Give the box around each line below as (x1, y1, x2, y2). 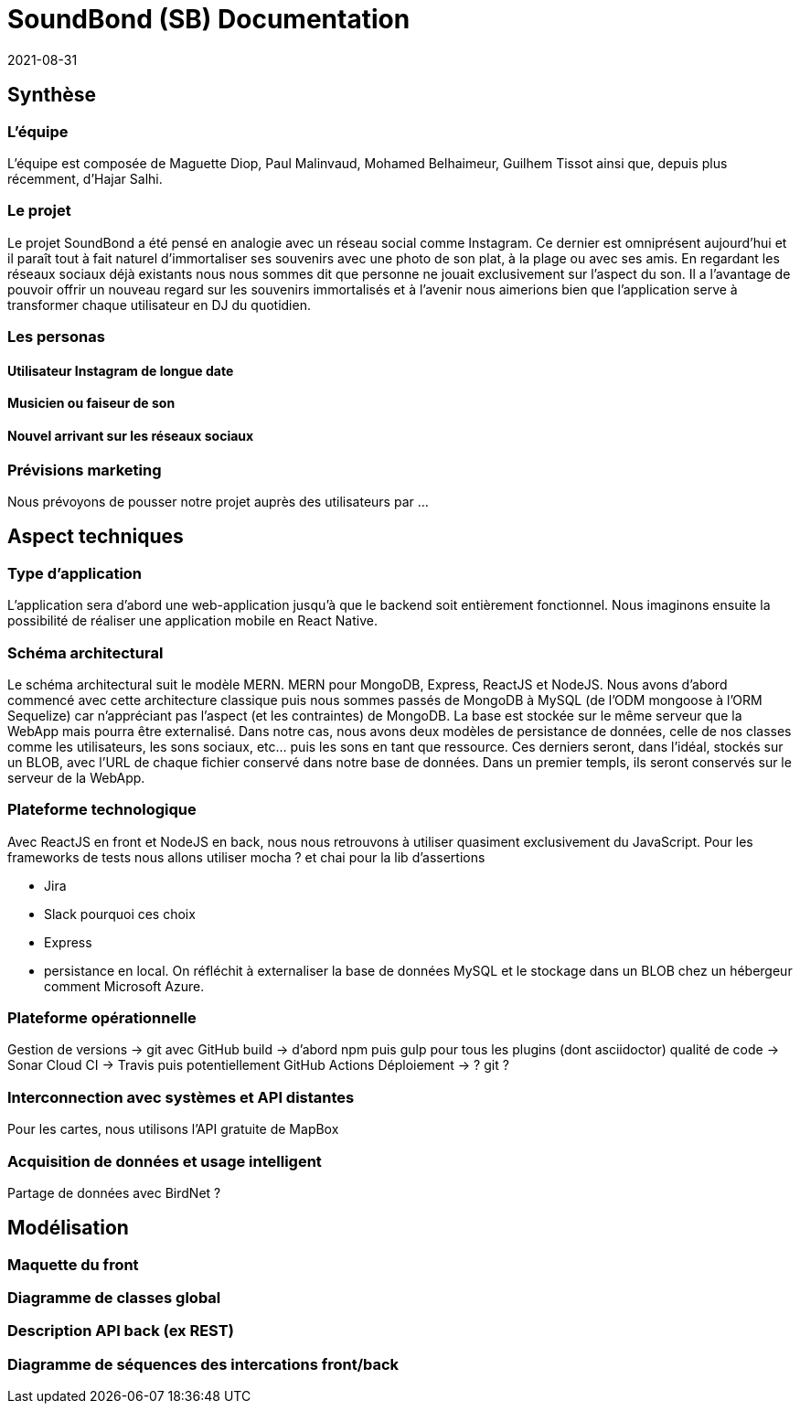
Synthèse (7, 83, 97, 107)
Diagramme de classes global (7, 1288, 221, 1308)
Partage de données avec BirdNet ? (7, 1184, 221, 1201)
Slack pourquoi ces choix (44, 905, 196, 922)
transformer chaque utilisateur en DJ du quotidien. (7, 296, 311, 313)
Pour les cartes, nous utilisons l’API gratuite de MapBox (7, 1121, 339, 1138)
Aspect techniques (7, 525, 184, 549)
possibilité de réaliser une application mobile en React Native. (7, 613, 378, 629)
